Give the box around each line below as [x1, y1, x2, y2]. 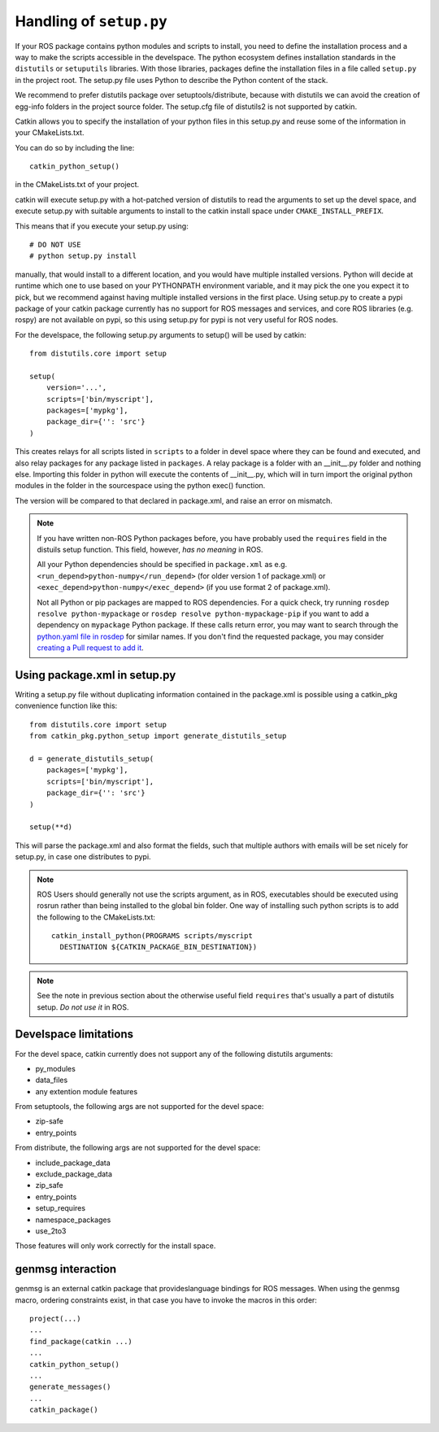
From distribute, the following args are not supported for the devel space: [15, 1143, 261, 1153]
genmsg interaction [15, 1262, 117, 1277]
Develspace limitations [15, 1028, 134, 1041]
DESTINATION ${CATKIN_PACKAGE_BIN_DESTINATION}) [59, 942, 258, 952]
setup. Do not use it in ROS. [37, 1002, 129, 1012]
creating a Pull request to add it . [37, 643, 144, 653]
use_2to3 [35, 1226, 67, 1236]
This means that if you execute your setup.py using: [15, 220, 189, 231]
